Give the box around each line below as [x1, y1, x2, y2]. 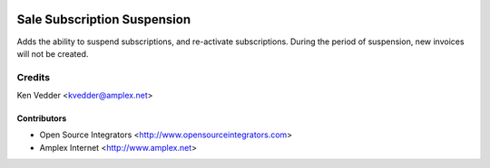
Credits [16, 70, 50, 83]
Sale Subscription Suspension [16, 12, 191, 27]
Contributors [16, 113, 67, 124]
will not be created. [16, 48, 89, 59]
